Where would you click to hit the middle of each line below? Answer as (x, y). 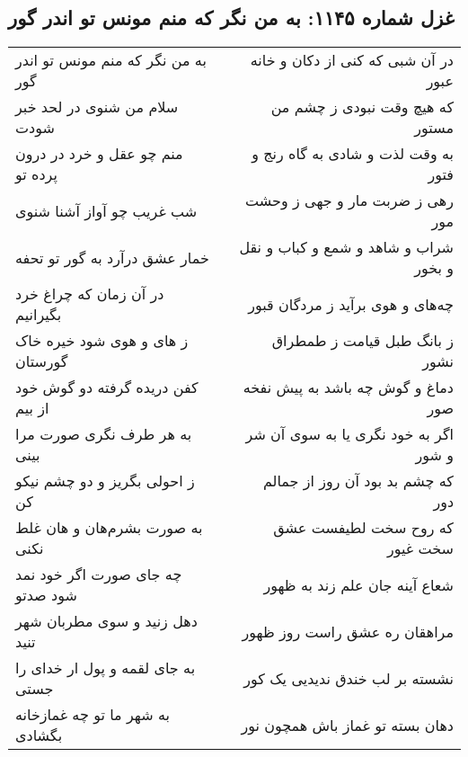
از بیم (32, 408)
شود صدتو (46, 595)
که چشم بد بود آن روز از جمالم (358, 481)
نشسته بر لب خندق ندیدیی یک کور (349, 678)
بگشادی (39, 735)
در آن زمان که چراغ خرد (90, 294)
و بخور (434, 268)
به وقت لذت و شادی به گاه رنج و (353, 154)
